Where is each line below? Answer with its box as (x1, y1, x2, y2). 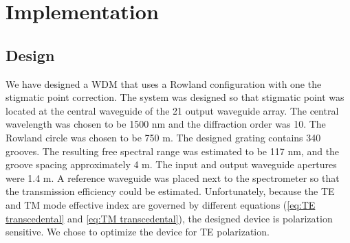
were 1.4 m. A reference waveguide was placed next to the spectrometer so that (6, 170, 340, 185)
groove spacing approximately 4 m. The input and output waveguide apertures (6, 157, 337, 172)
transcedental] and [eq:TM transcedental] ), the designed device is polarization (6, 211, 333, 225)
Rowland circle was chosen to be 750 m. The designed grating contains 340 (6, 130, 321, 144)
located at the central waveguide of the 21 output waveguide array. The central (6, 103, 339, 117)
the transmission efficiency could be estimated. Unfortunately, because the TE (6, 184, 335, 198)
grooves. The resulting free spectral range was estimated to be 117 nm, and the (6, 143, 340, 158)
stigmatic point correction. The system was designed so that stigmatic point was (6, 90, 344, 104)
